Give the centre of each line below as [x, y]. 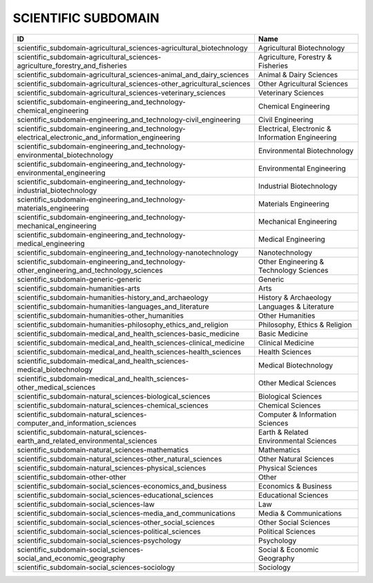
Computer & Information [297, 414]
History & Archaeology [295, 297]
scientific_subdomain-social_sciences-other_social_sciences [116, 522]
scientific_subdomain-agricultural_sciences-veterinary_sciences [121, 93]
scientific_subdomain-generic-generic [79, 279]
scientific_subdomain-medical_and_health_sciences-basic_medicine [128, 334]
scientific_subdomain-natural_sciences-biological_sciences [114, 396]
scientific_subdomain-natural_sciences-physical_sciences [112, 468]
